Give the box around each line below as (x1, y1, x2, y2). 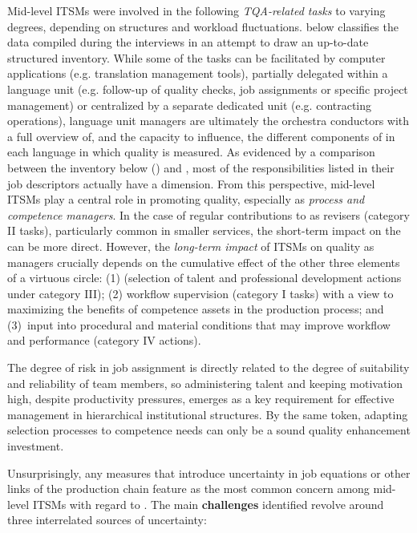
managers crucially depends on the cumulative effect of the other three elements (7, 253, 400, 270)
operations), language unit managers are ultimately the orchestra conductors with (7, 112, 410, 129)
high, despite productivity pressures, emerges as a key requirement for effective (7, 390, 395, 407)
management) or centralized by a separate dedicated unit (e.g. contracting (7, 96, 372, 113)
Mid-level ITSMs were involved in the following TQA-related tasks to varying (7, 2, 386, 18)
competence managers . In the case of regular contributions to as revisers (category (7, 206, 410, 223)
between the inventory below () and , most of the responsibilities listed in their (7, 159, 395, 176)
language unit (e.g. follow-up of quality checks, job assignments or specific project (7, 80, 408, 97)
